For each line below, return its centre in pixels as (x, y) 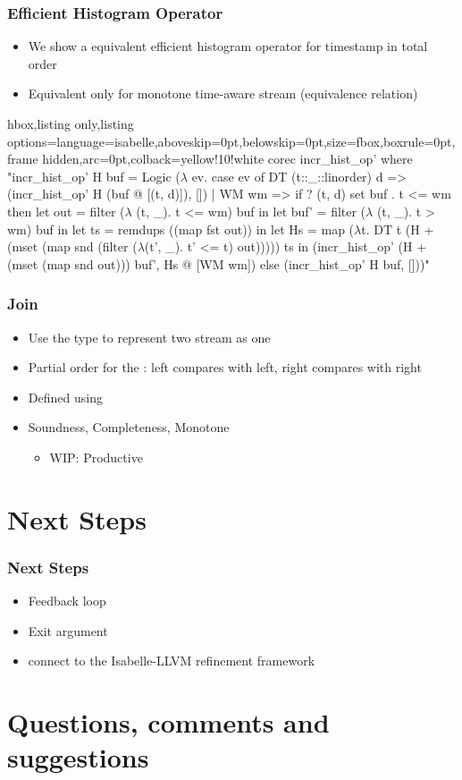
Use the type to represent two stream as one (149, 337)
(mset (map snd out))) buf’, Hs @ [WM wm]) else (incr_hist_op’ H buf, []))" (218, 263)
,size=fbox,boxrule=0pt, (389, 141)
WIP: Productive (96, 457)
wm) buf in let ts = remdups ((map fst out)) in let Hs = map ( (181, 229)
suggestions (78, 757)
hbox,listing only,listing (71, 123)
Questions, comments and (168, 722)
